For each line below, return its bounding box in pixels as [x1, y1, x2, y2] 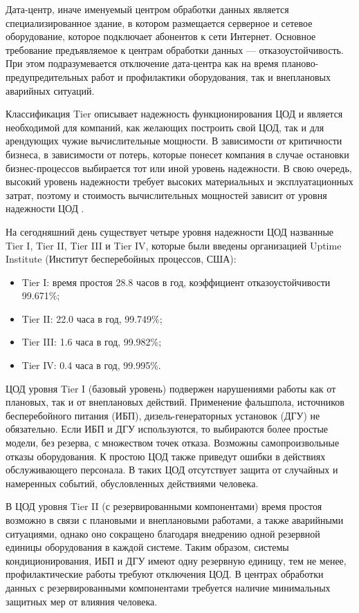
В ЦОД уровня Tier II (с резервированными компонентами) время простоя [6, 499, 322, 513]
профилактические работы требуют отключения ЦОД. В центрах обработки [6, 567, 324, 581]
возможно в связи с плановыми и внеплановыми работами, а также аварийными [6, 513, 344, 527]
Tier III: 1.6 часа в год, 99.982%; [21, 334, 162, 349]
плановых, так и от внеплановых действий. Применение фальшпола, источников [6, 395, 344, 409]
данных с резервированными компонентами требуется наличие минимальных [6, 580, 331, 594]
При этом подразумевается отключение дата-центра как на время [6, 56, 279, 70]
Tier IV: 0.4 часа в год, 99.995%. [21, 358, 161, 372]
